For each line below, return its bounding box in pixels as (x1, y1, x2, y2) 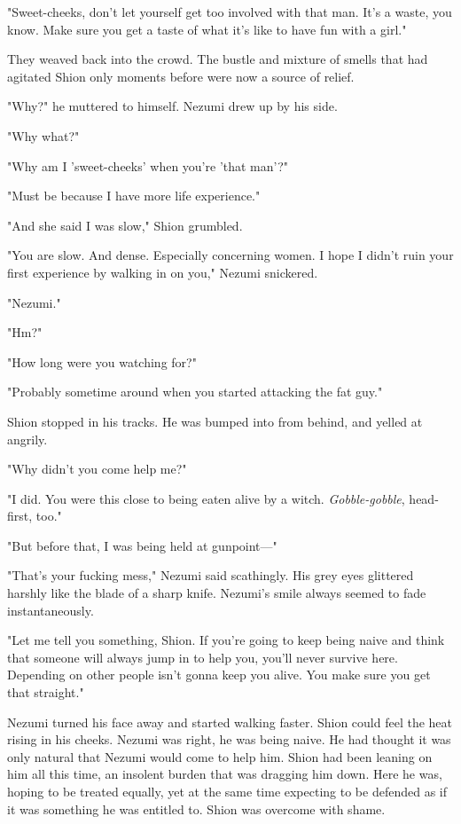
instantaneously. (7, 600, 94, 619)
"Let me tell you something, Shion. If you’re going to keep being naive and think (7, 631, 445, 649)
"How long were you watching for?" (7, 352, 197, 371)
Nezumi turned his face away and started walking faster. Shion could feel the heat (7, 712, 453, 731)
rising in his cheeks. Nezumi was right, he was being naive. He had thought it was (7, 730, 451, 749)
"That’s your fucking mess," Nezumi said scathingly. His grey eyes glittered (7, 566, 414, 585)
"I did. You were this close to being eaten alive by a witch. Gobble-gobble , (7, 489, 405, 507)
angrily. (7, 429, 48, 448)
